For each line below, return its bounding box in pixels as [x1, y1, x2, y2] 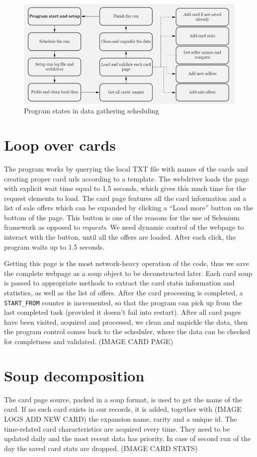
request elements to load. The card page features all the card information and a [4, 192, 247, 203]
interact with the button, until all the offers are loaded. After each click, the [4, 232, 236, 242]
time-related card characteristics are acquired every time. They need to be [4, 423, 230, 434]
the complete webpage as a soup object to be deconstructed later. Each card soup [4, 268, 253, 278]
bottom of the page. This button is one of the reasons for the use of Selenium [4, 212, 240, 222]
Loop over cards [4, 134, 116, 155]
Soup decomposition [4, 365, 145, 385]
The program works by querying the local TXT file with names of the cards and [4, 163, 248, 174]
